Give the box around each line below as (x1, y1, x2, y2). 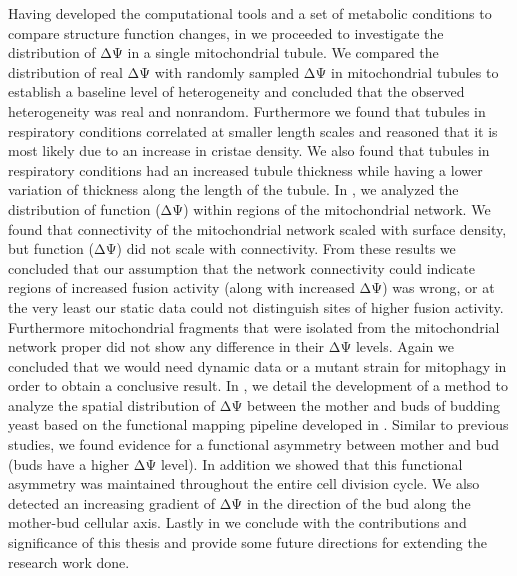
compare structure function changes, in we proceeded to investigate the (8, 22, 444, 43)
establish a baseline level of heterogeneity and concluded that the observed (8, 81, 465, 102)
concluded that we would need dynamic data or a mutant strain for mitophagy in (8, 355, 507, 376)
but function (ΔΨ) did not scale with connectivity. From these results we (8, 238, 456, 259)
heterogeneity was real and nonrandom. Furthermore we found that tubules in (8, 100, 486, 121)
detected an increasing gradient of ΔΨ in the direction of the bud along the (8, 492, 471, 513)
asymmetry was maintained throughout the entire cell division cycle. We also (8, 473, 480, 494)
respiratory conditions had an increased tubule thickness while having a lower (8, 159, 483, 180)
